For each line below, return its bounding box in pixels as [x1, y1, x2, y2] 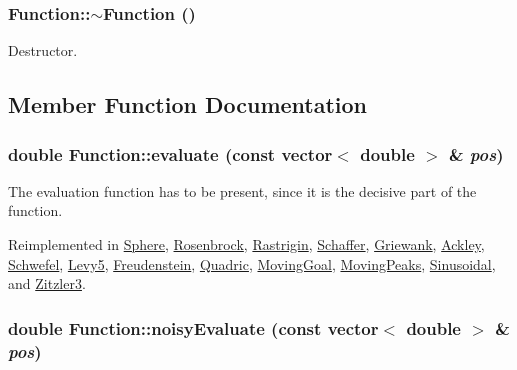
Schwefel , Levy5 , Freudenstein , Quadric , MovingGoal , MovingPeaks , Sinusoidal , [8, 253, 496, 274]
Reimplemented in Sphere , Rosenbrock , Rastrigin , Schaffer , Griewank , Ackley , [8, 234, 485, 254]
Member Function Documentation [8, 89, 368, 120]
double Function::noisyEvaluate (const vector [8, 315, 379, 340]
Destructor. [8, 40, 78, 61]
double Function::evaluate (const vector [8, 141, 333, 166]
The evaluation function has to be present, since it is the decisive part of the [8, 180, 477, 201]
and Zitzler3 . [8, 273, 86, 294]
